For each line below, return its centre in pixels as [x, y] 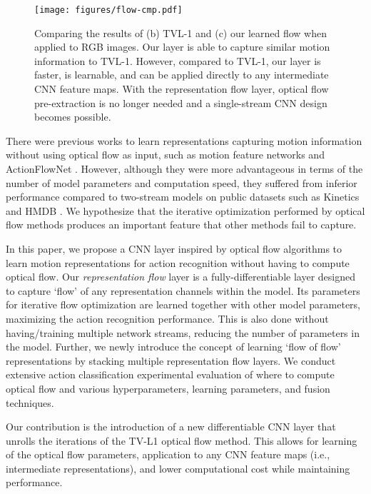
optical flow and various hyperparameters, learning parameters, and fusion [168, 388]
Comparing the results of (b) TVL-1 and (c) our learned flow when [181, 32]
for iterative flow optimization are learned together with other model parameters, [183, 304]
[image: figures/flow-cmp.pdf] [108, 10]
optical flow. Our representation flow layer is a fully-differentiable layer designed [181, 277]
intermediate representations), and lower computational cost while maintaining [178, 468]
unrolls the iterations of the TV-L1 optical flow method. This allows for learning [182, 440]
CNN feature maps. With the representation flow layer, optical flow [182, 89]
